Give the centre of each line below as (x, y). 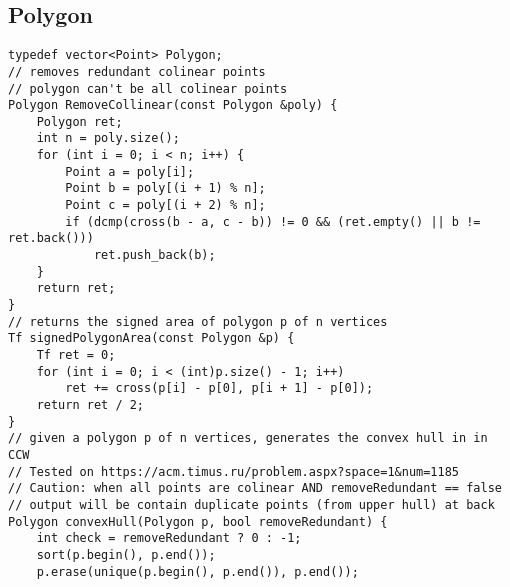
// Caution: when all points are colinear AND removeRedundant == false (255, 488)
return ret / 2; (90, 404)
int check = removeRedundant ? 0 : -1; (169, 538)
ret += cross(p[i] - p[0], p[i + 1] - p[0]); (219, 388)
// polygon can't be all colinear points (148, 88)
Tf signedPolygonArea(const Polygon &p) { (151, 338)
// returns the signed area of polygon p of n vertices (198, 321)
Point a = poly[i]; (130, 171)
